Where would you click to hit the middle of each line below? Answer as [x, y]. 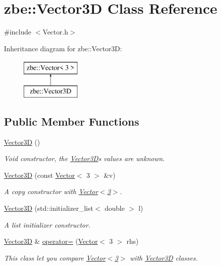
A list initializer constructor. [47, 224]
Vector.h [55, 32]
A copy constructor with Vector [51, 191]
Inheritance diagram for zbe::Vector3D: [63, 48]
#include [18, 32]
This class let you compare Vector [55, 257]
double [115, 208]
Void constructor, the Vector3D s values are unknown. [84, 158]
